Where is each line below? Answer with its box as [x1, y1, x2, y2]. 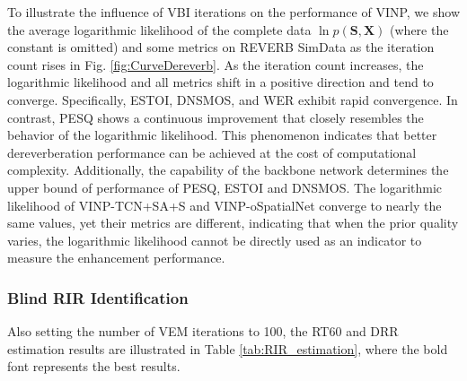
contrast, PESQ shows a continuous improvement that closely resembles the [7, 108, 424, 126]
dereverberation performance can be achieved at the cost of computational [7, 143, 417, 161]
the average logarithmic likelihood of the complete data [7, 20, 312, 39]
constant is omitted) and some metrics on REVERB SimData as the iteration [7, 38, 435, 56]
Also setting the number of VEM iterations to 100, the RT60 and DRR [7, 322, 399, 341]
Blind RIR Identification [7, 286, 189, 308]
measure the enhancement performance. [7, 248, 225, 267]
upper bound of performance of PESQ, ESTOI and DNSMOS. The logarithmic [7, 178, 443, 196]
